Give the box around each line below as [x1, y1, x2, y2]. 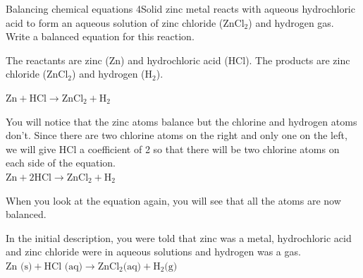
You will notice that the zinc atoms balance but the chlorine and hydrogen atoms [6, 114, 357, 128]
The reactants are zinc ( [6, 52, 109, 67]
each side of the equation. [6, 155, 116, 170]
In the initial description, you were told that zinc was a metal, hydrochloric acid [6, 230, 352, 245]
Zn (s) [6, 261, 32, 272]
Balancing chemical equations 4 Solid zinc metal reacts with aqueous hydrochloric [6, 1, 355, 16]
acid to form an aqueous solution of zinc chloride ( [6, 15, 223, 30]
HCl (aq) [44, 261, 82, 272]
